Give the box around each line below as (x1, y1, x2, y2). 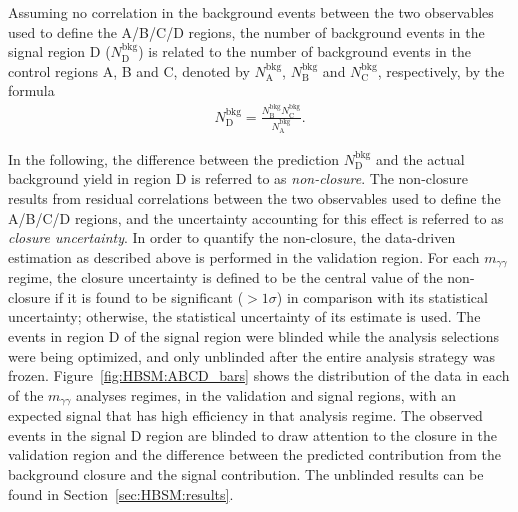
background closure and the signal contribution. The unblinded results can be (8, 463, 484, 484)
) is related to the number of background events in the (138, 41, 471, 62)
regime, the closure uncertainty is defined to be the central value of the (8, 267, 443, 288)
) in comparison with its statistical (276, 286, 488, 307)
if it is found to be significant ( (54, 286, 244, 307)
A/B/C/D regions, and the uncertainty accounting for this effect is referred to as (8, 207, 504, 228)
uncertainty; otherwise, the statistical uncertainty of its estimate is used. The (8, 306, 481, 327)
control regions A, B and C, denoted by (8, 60, 250, 81)
